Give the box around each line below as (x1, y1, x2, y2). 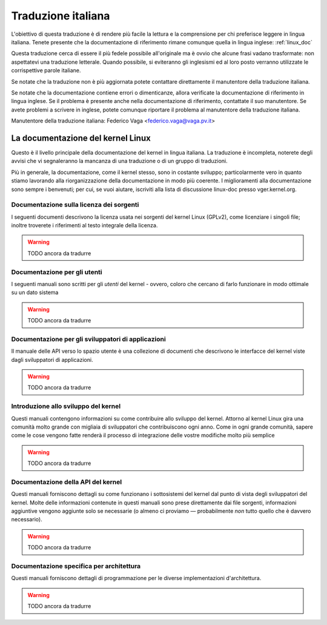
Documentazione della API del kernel (11, 478, 122, 486)
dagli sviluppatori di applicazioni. (11, 356, 93, 363)
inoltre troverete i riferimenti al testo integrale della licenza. (11, 222, 158, 229)
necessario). (11, 516, 42, 523)
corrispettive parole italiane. (11, 67, 81, 74)
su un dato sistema (11, 289, 59, 296)
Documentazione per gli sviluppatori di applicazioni (11, 335, 166, 343)
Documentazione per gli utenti (11, 267, 102, 276)
